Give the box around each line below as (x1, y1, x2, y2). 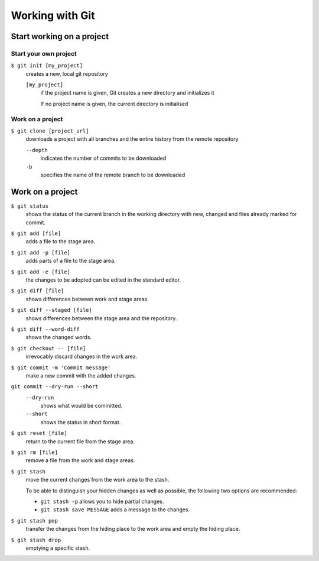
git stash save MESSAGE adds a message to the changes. (40, 506, 190, 513)
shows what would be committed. (40, 402, 123, 410)
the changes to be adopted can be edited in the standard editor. (25, 276, 181, 283)
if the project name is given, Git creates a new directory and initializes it (40, 89, 215, 96)
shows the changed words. (25, 334, 92, 341)
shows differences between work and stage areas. (25, 295, 149, 302)
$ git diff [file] (11, 288, 64, 294)
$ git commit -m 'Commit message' (11, 364, 111, 371)
